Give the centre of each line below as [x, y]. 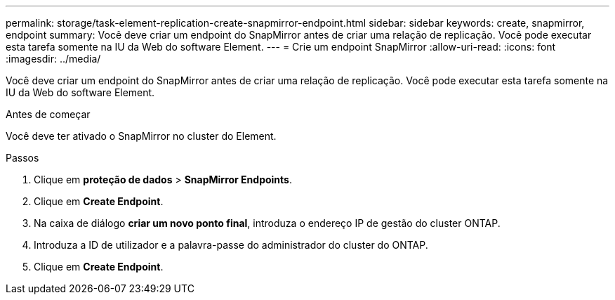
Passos [22, 158]
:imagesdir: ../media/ [53, 59]
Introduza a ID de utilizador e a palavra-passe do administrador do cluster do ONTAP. [231, 245]
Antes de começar [48, 114]
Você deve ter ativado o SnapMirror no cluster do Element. [141, 136]
